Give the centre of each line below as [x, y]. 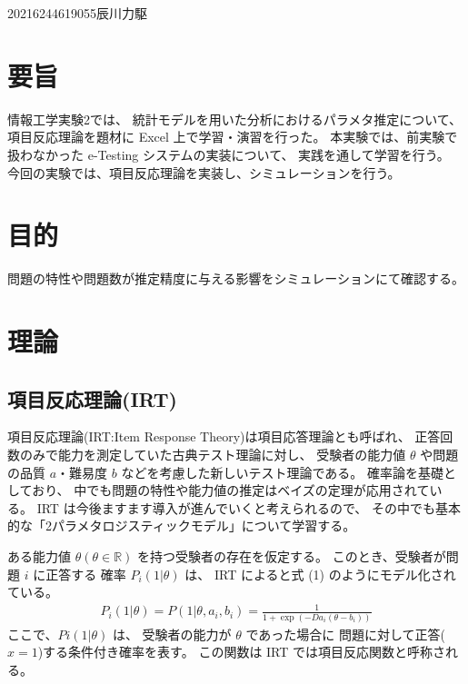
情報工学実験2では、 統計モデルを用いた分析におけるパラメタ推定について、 [235, 119]
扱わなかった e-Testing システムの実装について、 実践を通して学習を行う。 [229, 154]
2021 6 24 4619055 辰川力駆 [77, 13]
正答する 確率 [86, 574]
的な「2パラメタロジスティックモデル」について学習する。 [182, 525]
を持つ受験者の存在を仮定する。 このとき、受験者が [292, 555]
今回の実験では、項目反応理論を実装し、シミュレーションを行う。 [204, 172]
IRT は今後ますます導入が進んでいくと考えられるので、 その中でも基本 [249, 507]
